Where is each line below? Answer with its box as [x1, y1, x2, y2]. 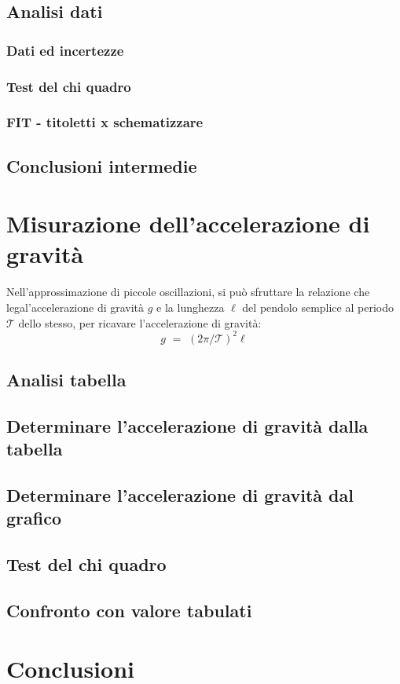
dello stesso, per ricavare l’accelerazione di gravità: [18, 314, 262, 331]
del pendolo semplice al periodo [242, 299, 394, 315]
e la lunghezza [156, 299, 225, 315]
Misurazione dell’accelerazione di [6, 207, 370, 240]
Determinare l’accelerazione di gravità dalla [6, 413, 369, 437]
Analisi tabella [6, 368, 127, 392]
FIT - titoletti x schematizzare [6, 112, 204, 132]
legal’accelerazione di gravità [6, 299, 145, 315]
